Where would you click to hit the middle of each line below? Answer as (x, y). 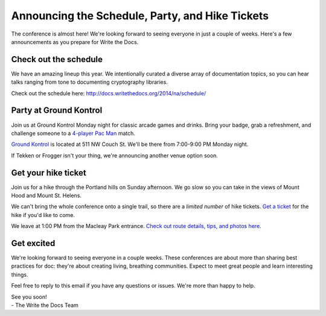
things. (20, 274)
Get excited (33, 243)
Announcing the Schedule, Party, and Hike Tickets (140, 16)
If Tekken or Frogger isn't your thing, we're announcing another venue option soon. (115, 155)
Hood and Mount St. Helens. (46, 195)
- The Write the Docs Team (45, 305)
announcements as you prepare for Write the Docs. (75, 42)
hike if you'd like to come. (43, 215)
